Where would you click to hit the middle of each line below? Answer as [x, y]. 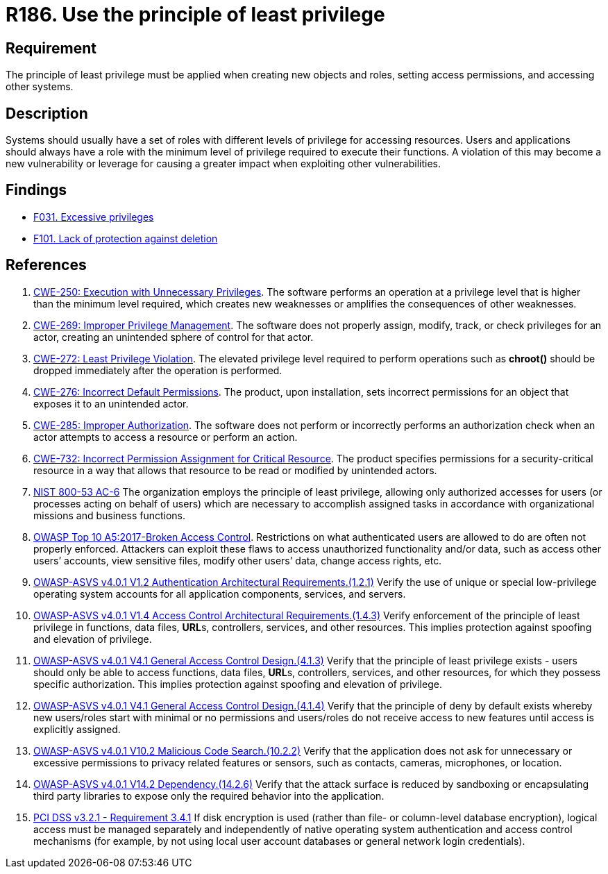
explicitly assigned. [77, 729]
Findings [36, 190]
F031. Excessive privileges [94, 217]
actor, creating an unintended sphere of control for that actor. [174, 337]
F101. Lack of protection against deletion [126, 238]
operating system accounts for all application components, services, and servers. [220, 594]
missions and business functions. [110, 515]
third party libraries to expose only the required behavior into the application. [209, 796]
